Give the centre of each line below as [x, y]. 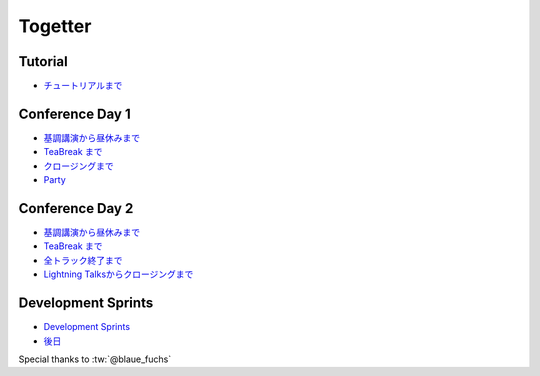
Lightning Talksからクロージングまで [118, 274]
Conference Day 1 [75, 113]
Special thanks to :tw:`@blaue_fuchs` [95, 359]
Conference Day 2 [76, 208]
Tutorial [43, 61]
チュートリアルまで [83, 86]
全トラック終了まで [83, 260]
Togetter [55, 26]
